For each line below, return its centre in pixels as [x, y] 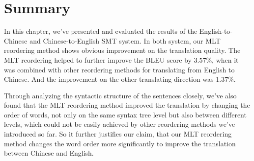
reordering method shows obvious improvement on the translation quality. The [122, 50]
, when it [225, 59]
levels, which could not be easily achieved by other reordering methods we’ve [120, 124]
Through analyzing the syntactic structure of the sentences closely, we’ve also [120, 95]
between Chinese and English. [49, 153]
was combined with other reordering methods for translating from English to [119, 69]
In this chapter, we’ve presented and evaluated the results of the [101, 31]
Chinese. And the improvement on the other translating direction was [109, 79]
